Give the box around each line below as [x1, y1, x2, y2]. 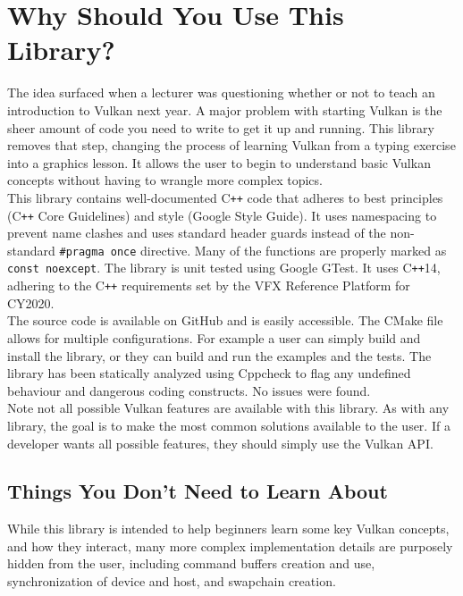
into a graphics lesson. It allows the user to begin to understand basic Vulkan [7, 153, 431, 172]
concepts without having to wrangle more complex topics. [7, 171, 323, 189]
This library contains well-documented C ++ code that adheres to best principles [7, 188, 443, 206]
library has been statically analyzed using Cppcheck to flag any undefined [7, 364, 411, 382]
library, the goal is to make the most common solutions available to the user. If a [7, 416, 450, 434]
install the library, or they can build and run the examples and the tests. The [7, 346, 432, 365]
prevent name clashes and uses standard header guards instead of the [7, 223, 386, 242]
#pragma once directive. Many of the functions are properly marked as [59, 240, 447, 259]
